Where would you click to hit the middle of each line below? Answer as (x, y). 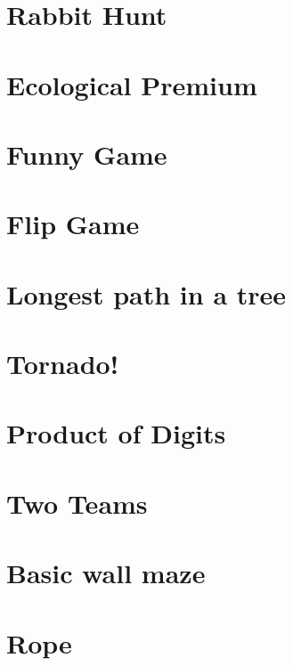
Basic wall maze (106, 573)
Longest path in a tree (146, 293)
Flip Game (73, 224)
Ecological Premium (132, 84)
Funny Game (87, 154)
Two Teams (77, 503)
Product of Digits (116, 433)
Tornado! (63, 364)
